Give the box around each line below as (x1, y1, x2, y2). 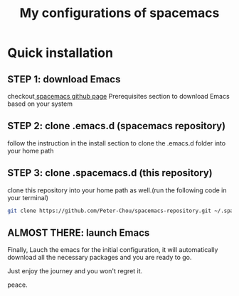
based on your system (7, 99, 73, 108)
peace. (7, 280, 28, 289)
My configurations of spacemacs (19, 5, 220, 21)
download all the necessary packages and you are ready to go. (7, 253, 192, 262)
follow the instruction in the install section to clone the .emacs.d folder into (7, 138, 226, 147)
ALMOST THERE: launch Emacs (7, 226, 150, 239)
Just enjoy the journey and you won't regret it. (7, 267, 143, 275)
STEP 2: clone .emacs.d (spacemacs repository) (7, 120, 226, 132)
